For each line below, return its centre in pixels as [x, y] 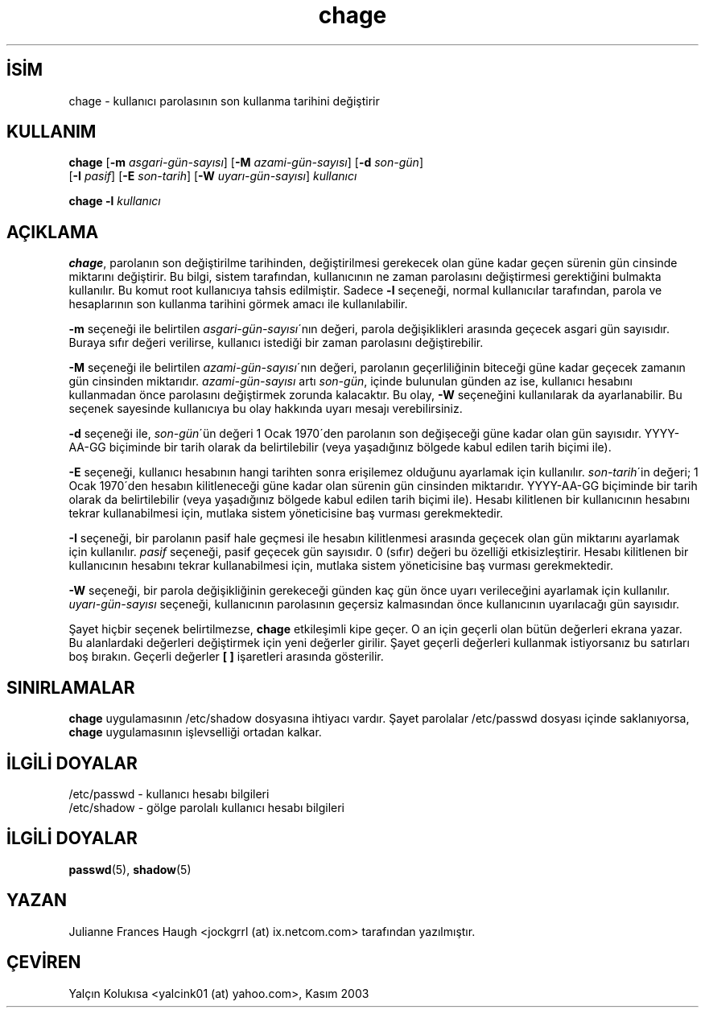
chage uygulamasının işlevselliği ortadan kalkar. [195, 732]
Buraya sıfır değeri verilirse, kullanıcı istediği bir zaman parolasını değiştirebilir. [276, 343]
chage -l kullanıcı [115, 201]
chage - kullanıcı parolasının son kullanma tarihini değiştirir [224, 101]
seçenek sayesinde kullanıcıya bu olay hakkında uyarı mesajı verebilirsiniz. [266, 409]
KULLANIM [52, 132]
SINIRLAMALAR [71, 687]
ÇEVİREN [44, 962]
